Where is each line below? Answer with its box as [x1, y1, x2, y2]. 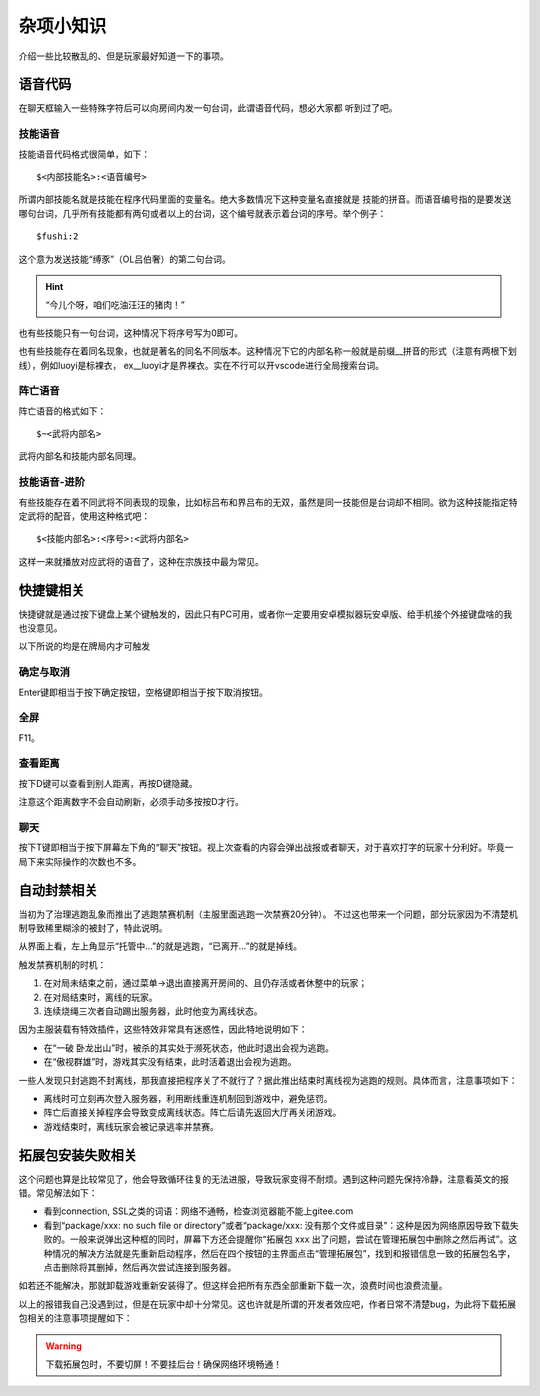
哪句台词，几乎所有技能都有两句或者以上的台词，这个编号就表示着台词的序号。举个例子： [18, 207, 387, 219]
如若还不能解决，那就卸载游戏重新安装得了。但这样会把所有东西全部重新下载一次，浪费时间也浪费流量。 [18, 1280, 448, 1292]
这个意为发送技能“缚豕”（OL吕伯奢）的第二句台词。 [18, 253, 231, 265]
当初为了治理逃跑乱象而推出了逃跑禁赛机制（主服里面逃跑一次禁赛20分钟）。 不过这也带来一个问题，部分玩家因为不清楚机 [18, 908, 519, 920]
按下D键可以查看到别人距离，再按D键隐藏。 [18, 777, 199, 789]
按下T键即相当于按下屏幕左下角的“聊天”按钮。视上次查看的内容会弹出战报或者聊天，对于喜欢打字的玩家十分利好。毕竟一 [18, 841, 514, 854]
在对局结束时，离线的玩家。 [43, 991, 158, 1003]
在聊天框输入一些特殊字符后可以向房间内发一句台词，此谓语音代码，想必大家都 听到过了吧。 [18, 102, 398, 114]
